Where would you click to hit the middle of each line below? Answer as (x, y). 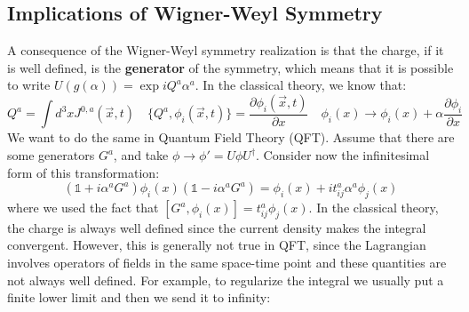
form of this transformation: (83, 172)
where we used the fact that (83, 207)
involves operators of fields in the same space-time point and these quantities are (227, 262)
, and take (141, 155)
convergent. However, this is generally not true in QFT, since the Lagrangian (217, 245)
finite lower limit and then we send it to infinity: (139, 297)
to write (29, 85)
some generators (51, 155)
